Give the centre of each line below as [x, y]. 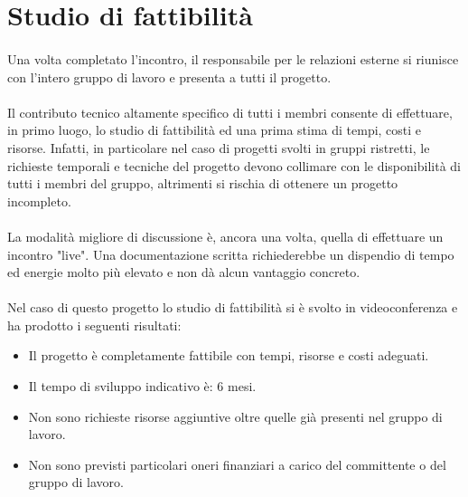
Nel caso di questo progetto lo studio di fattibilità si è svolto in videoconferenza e [233, 307]
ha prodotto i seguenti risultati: [94, 325]
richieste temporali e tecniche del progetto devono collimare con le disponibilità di [234, 165]
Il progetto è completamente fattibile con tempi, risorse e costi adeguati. [229, 355]
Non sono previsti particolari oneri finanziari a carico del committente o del [237, 464]
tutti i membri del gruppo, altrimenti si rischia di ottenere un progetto [203, 183]
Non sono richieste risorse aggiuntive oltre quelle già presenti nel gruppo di [235, 416]
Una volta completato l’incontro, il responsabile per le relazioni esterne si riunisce [233, 58]
